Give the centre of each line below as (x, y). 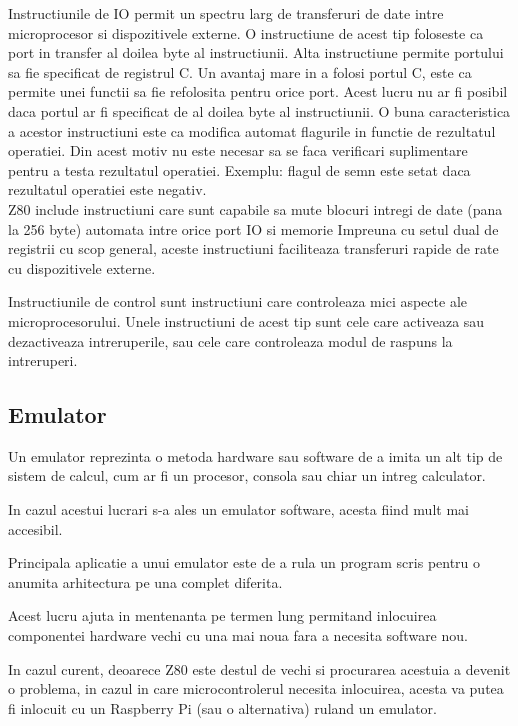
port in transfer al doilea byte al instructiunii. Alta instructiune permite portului (256, 52)
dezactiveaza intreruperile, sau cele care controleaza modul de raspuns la (230, 340)
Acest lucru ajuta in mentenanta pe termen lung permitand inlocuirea (222, 615)
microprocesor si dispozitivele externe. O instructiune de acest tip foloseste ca (246, 32)
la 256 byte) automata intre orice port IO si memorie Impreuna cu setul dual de (253, 228)
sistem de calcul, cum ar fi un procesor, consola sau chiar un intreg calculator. (247, 475)
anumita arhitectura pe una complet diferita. (145, 581)
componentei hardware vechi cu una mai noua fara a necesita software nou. (238, 635)
